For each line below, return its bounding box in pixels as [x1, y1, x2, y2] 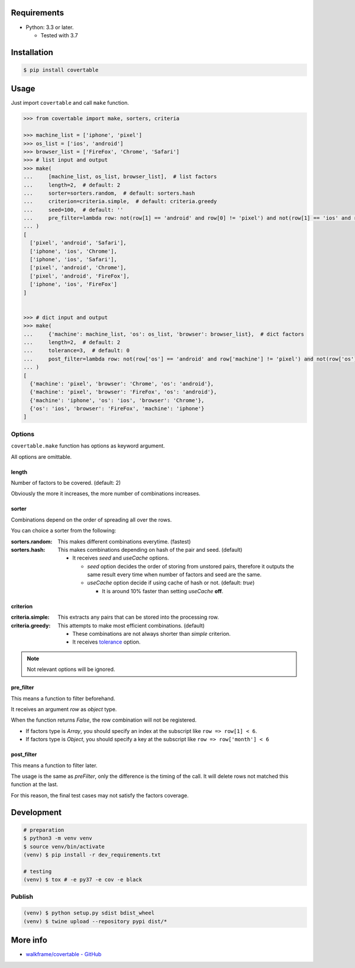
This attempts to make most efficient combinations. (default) [57, 622, 205, 629]
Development [11, 807, 62, 817]
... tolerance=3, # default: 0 [23, 347, 130, 354]
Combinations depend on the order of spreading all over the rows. [11, 516, 172, 523]
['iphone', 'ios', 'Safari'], [30, 256, 118, 263]
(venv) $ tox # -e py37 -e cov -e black [23, 876, 142, 883]
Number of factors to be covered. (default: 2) [11, 479, 121, 486]
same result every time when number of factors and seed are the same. [87, 571, 262, 578]
